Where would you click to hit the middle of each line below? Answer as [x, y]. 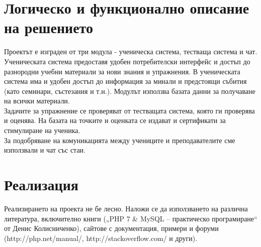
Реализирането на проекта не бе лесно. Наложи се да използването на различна [126, 208]
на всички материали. [37, 101]
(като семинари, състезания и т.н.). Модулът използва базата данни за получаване [130, 91]
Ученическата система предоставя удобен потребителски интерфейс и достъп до [127, 61]
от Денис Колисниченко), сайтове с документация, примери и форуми [111, 228]
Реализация [41, 184]
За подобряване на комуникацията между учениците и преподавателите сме [120, 140]
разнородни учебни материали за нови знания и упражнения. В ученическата [122, 71]
